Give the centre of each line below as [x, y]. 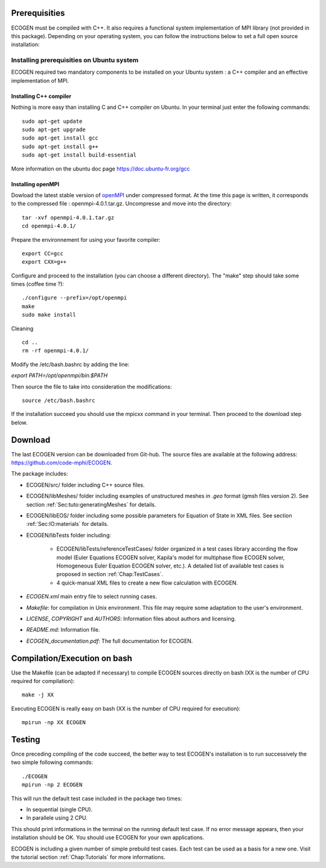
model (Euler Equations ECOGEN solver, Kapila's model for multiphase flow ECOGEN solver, [171, 557]
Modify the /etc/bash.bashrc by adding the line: [70, 364]
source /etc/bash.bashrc [59, 400]
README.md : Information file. [63, 630]
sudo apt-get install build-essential [79, 155]
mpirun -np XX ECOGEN [54, 723]
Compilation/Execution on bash [72, 658]
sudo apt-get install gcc [60, 138]
